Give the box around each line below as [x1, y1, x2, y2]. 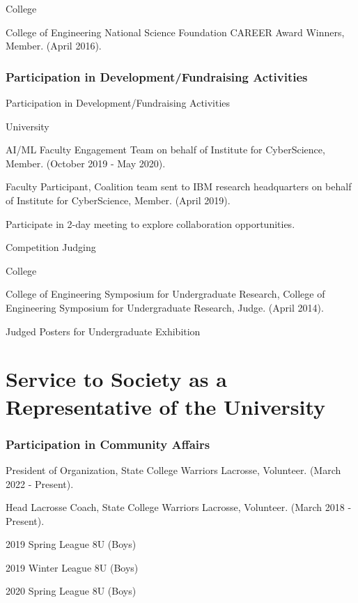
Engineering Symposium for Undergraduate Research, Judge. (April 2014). [6, 300, 324, 314]
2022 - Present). [6, 476, 74, 491]
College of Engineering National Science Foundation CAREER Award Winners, [6, 24, 345, 39]
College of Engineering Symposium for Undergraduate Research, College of [6, 287, 325, 301]
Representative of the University [6, 392, 326, 420]
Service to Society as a [6, 365, 227, 393]
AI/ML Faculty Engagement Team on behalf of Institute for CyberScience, [6, 142, 325, 157]
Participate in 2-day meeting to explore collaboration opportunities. [6, 216, 295, 231]
